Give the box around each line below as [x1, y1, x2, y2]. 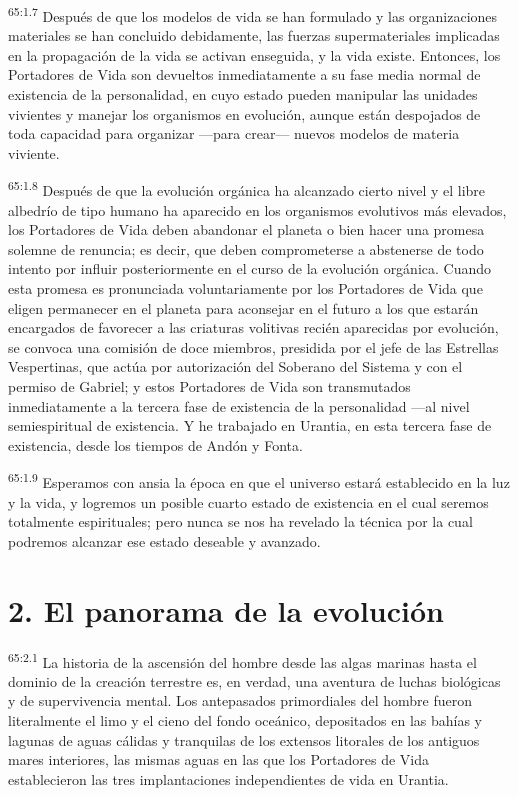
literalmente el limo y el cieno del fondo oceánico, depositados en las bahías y [8, 709, 482, 730]
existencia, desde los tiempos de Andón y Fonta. [8, 434, 303, 455]
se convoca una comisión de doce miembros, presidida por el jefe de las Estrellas [8, 336, 499, 357]
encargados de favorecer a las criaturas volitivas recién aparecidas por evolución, [8, 317, 499, 338]
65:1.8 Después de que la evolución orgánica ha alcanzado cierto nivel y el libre [8, 177, 486, 201]
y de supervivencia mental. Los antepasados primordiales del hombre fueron [8, 690, 472, 711]
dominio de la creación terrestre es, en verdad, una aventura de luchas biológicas [8, 670, 501, 691]
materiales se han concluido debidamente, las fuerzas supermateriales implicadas [8, 25, 500, 46]
